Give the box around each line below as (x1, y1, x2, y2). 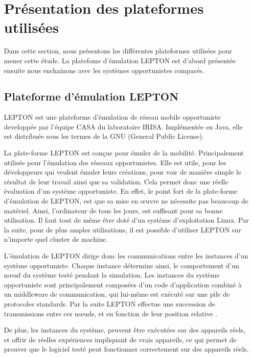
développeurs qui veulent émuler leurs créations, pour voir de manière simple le (4, 167, 241, 177)
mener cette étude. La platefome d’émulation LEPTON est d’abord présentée (4, 55, 236, 65)
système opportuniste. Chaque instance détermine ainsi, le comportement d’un (4, 260, 239, 270)
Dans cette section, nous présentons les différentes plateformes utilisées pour (4, 46, 232, 56)
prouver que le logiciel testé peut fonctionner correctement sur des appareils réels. (4, 344, 249, 354)
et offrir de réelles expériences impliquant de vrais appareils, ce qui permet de (4, 334, 236, 344)
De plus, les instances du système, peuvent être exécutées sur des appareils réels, (4, 325, 246, 335)
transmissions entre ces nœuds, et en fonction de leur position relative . (4, 308, 217, 318)
